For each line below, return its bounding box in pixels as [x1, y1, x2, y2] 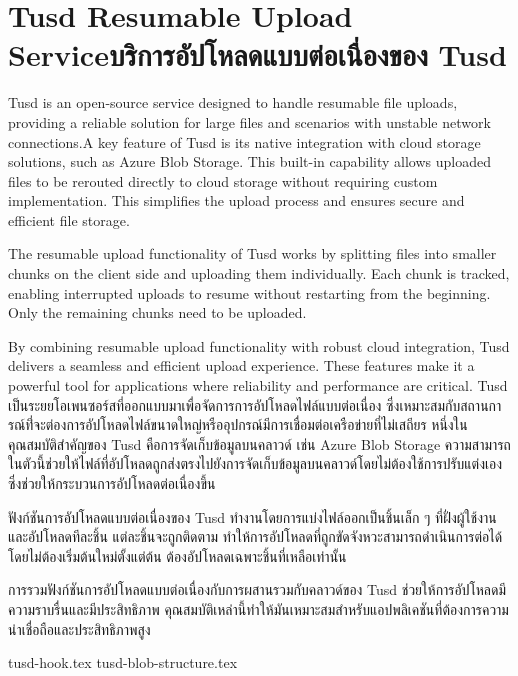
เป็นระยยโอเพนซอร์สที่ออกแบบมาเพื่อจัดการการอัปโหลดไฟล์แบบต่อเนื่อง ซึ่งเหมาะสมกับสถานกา [8, 394, 502, 415]
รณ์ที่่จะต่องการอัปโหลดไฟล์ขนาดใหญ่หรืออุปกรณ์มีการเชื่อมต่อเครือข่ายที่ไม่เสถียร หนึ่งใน [8, 414, 468, 435]
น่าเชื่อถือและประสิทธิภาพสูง [8, 618, 151, 639]
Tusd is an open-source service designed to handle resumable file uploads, [8, 92, 458, 113]
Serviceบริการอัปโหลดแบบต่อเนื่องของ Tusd [8, 34, 507, 75]
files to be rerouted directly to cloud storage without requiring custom [8, 170, 438, 191]
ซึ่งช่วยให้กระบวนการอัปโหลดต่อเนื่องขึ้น [8, 473, 216, 493]
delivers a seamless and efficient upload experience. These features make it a [8, 355, 475, 376]
